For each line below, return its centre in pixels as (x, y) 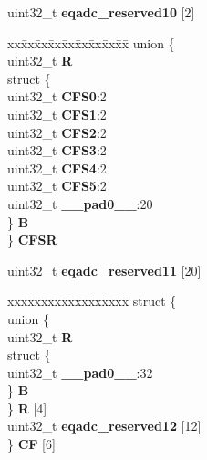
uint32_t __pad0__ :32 (80, 372)
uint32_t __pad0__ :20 (80, 203)
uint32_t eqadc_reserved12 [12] (104, 426)
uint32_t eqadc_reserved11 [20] (104, 270)
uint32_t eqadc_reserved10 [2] (101, 12)
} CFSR (32, 240)
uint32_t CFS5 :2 (57, 186)
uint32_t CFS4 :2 (57, 167)
